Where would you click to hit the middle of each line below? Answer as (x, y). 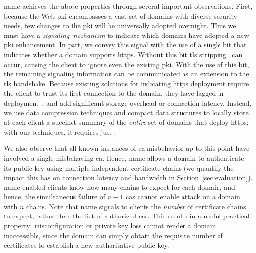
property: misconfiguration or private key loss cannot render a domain (110, 226)
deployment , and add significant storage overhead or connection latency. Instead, (128, 102)
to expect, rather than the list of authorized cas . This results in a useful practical (127, 216)
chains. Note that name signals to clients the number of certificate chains (136, 206)
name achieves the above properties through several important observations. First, (128, 6)
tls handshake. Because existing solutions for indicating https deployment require (127, 83)
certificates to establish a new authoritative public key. (87, 245)
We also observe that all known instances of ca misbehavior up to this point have (127, 148)
